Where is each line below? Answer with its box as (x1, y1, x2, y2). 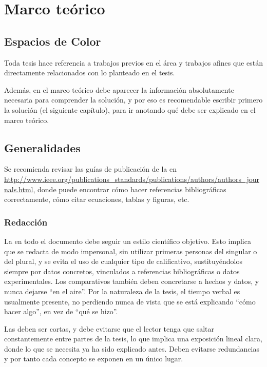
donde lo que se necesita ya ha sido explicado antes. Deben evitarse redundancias (4, 343, 259, 354)
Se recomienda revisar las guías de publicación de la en (4, 164, 177, 174)
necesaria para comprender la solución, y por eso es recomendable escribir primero (4, 94, 263, 105)
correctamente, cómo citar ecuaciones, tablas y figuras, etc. (4, 194, 189, 205)
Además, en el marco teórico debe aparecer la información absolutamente (4, 84, 234, 95)
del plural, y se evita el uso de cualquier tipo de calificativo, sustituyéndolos (4, 256, 243, 267)
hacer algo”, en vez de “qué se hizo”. (4, 306, 118, 317)
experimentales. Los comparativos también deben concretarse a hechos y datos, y (4, 276, 259, 287)
